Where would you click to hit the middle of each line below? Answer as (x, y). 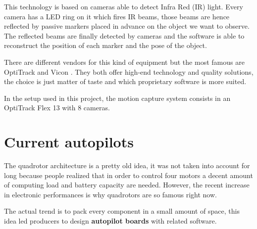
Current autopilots (69, 142)
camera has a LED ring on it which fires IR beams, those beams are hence (117, 16)
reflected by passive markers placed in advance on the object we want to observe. (127, 26)
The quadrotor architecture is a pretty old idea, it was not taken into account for (127, 165)
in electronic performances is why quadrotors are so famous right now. (110, 194)
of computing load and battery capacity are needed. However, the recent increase (127, 185)
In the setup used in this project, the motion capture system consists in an (117, 98)
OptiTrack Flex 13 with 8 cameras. (57, 108)
